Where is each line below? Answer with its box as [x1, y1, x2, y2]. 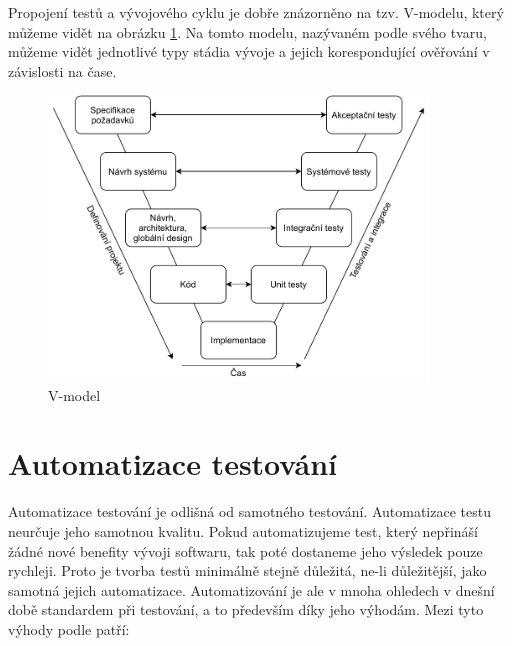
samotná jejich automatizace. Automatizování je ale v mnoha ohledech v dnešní [8, 579, 495, 600]
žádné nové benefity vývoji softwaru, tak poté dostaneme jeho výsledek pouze [8, 540, 483, 561]
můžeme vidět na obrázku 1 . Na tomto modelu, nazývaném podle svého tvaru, [8, 21, 487, 42]
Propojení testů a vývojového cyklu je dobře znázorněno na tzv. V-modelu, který [8, 2, 504, 22]
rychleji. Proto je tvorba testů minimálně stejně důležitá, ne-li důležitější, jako [8, 560, 487, 581]
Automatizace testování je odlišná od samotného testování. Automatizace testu [8, 501, 491, 522]
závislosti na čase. [8, 60, 117, 81]
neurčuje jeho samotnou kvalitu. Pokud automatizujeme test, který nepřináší [8, 520, 478, 541]
